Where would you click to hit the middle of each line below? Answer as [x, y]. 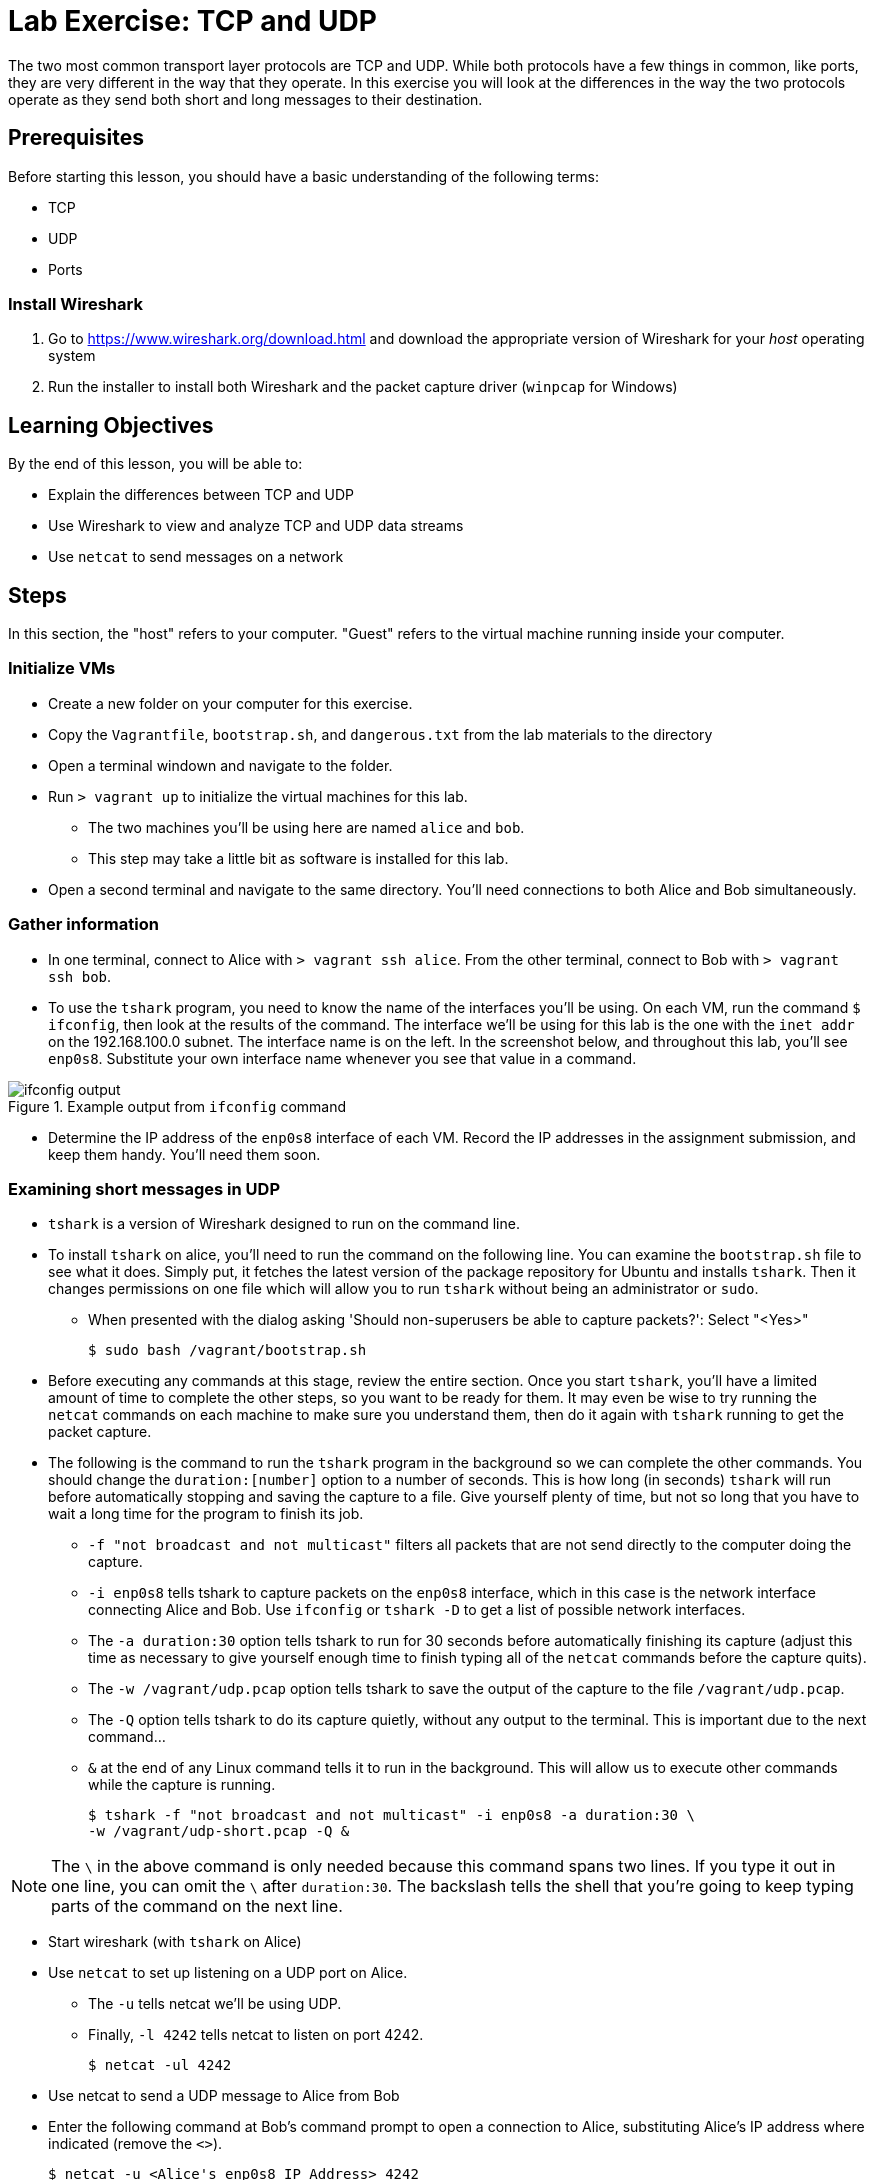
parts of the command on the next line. [197, 1906]
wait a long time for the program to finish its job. [206, 1514]
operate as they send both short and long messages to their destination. [245, 99]
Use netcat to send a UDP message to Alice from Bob [224, 2096]
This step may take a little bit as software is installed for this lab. [298, 858]
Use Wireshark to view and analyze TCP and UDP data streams [256, 526]
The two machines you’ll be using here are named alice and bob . [306, 827]
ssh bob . [80, 976]
